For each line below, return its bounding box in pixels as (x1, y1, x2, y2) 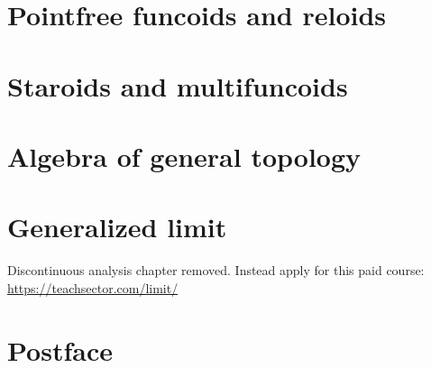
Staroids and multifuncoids (7, 67, 348, 104)
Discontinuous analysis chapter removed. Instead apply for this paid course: (7, 261, 425, 280)
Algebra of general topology (7, 137, 362, 174)
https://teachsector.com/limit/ (7, 278, 179, 297)
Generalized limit (7, 208, 227, 245)
